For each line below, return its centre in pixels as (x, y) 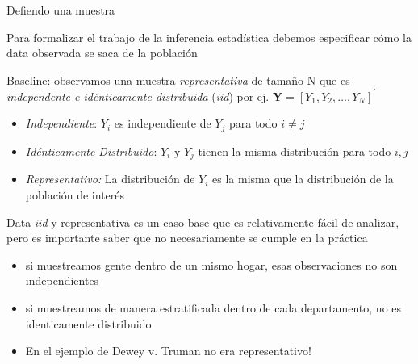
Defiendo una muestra (61, 10)
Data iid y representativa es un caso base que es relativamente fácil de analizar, (203, 222)
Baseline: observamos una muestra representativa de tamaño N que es (178, 79)
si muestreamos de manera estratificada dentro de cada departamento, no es (213, 307)
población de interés (75, 194)
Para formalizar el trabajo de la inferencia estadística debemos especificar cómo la (209, 37)
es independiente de (163, 123)
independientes (62, 280)
